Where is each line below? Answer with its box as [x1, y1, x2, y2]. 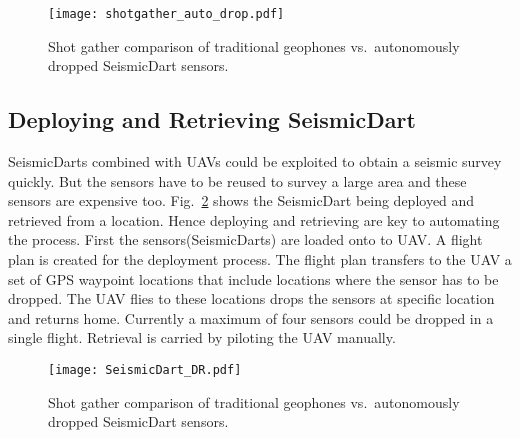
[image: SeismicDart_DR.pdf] [48, 362, 242, 377]
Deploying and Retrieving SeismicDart [8, 104, 416, 135]
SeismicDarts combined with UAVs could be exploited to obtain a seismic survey [8, 151, 502, 172]
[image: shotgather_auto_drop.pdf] [48, 7, 285, 21]
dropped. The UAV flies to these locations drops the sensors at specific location [8, 288, 495, 309]
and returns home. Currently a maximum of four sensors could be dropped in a [8, 307, 494, 328]
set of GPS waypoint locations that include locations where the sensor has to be [8, 268, 499, 289]
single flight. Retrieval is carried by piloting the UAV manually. [8, 327, 396, 348]
